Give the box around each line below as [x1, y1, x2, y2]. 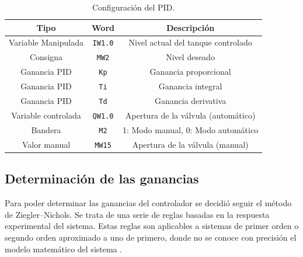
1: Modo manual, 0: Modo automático [122, 123, 259, 136]
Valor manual [22, 138, 71, 150]
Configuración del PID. [92, 1, 175, 13]
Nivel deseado [166, 51, 215, 63]
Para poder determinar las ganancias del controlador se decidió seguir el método [5, 197, 292, 209]
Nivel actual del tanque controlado [128, 36, 252, 48]
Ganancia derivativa [154, 95, 227, 107]
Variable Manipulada [9, 36, 84, 48]
